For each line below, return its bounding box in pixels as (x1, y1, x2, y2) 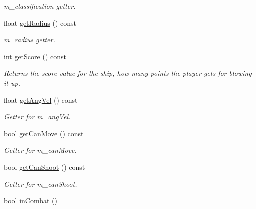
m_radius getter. (4, 34, 55, 45)
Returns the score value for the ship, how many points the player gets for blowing (4, 68, 252, 78)
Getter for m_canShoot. (4, 178, 77, 189)
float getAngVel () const (4, 94, 78, 105)
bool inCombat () (4, 195, 57, 206)
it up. (4, 77, 20, 88)
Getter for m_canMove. (4, 145, 77, 155)
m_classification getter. (4, 1, 76, 11)
